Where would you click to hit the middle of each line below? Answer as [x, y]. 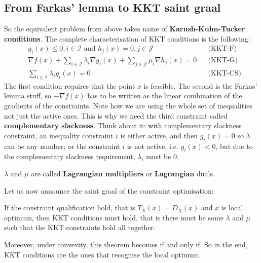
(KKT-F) [222, 49]
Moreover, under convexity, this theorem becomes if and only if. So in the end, [126, 244]
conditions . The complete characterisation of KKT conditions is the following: [127, 38]
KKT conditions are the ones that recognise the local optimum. [103, 254]
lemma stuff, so [28, 96]
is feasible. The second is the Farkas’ [200, 85]
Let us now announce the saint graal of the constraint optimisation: [109, 190]
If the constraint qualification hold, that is [70, 208]
